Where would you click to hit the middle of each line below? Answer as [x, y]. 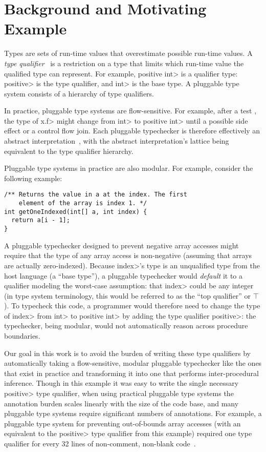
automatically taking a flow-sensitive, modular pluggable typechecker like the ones [133, 363]
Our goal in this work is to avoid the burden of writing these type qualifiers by [127, 353]
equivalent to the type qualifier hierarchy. [69, 151]
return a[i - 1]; [41, 220]
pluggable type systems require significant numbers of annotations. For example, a [133, 413]
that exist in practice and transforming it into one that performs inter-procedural [131, 373]
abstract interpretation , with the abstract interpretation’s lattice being [117, 141]
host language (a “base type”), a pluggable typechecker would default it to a [124, 275]
